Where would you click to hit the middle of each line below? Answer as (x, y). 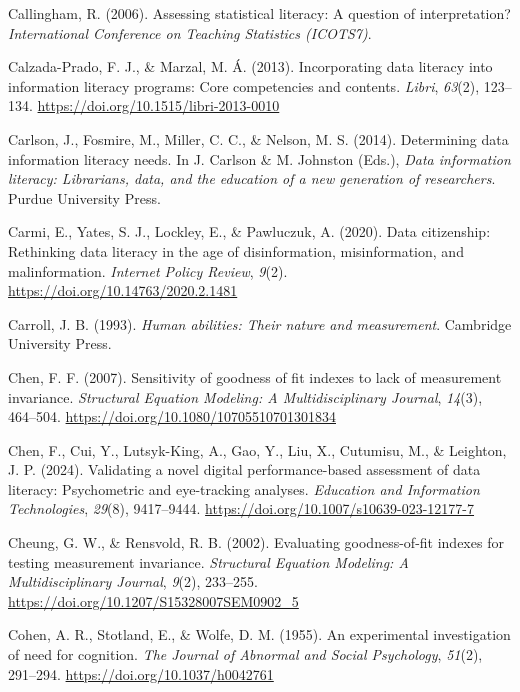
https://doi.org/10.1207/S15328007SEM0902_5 (153, 600)
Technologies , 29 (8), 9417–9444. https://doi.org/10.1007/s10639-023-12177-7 (241, 508)
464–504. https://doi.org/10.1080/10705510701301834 (172, 416)
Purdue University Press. (84, 197)
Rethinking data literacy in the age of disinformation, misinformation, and (236, 250)
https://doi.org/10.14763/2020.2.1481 (123, 290)
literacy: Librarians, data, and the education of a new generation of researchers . (252, 178)
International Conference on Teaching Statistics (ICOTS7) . (190, 32)
